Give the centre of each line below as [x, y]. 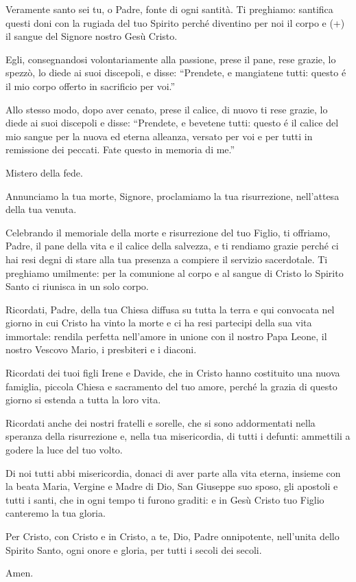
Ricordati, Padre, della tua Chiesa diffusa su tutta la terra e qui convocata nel [170, 309]
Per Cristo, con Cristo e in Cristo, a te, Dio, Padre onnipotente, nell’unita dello [173, 536]
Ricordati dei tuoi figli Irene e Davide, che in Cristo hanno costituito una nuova [173, 373]
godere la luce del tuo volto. [64, 450]
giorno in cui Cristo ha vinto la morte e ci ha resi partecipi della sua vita [159, 323]
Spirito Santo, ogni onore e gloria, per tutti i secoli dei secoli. [134, 549]
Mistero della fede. [44, 172]
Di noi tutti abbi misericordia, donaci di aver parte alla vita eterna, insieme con [173, 472]
